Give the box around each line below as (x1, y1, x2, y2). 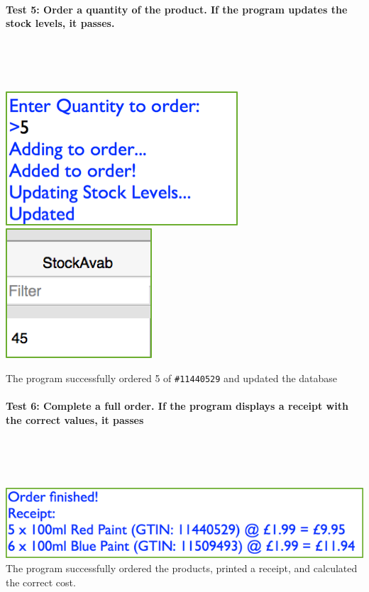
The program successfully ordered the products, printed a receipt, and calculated (6, 561, 358, 576)
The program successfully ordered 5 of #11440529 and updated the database (6, 370, 338, 385)
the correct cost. (6, 574, 76, 589)
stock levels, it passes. (6, 16, 115, 30)
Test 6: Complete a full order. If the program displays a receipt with (6, 398, 348, 413)
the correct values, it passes (6, 412, 144, 427)
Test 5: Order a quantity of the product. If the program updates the (6, 1, 348, 16)
